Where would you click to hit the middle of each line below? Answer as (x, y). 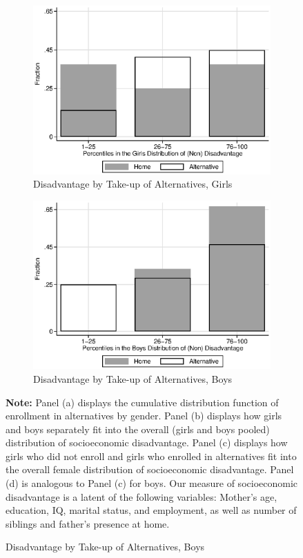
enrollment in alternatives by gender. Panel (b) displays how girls (144, 416)
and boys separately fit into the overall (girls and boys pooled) (138, 429)
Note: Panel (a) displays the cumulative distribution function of (142, 402)
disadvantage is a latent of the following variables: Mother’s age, (141, 496)
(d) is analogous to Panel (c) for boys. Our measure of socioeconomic (152, 483)
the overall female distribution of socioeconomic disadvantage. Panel (150, 469)
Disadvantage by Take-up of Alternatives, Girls (133, 184)
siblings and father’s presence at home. (88, 523)
